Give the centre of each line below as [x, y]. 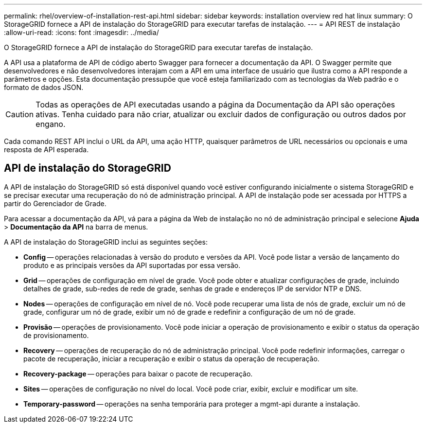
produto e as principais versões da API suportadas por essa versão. [132, 265]
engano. [51, 124]
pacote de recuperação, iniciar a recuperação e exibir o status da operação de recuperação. [171, 358]
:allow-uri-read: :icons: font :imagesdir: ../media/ [81, 32]
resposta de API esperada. [46, 150]
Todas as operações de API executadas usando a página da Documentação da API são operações [215, 105]
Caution [20, 114]
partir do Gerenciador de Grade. [55, 203]
